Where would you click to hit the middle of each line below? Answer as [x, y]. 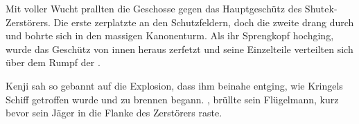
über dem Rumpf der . [53, 62]
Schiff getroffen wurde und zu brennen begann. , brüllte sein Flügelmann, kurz [172, 99]
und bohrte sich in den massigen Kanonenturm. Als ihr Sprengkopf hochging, [170, 35]
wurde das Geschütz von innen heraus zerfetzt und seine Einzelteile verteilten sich [179, 49]
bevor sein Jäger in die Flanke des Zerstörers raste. [114, 113]
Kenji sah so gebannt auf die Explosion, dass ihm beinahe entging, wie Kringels [174, 85]
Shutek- [321, 8]
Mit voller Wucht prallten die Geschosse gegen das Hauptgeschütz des [154, 8]
